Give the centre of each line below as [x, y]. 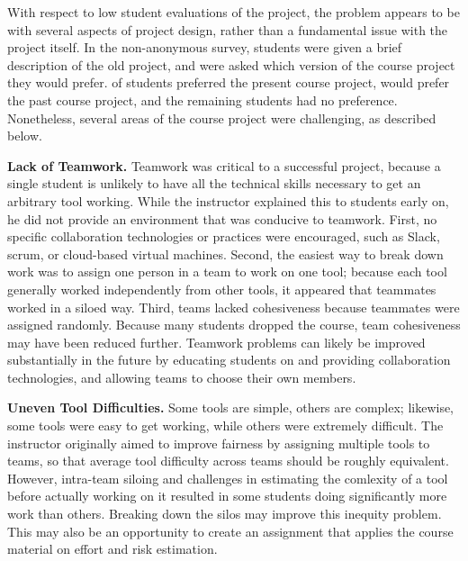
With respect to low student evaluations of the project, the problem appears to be [234, 12]
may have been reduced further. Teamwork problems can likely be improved [216, 342]
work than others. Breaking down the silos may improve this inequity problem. [225, 514]
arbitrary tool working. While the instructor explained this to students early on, [228, 200]
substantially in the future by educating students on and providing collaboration [229, 360]
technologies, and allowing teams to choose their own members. [182, 377]
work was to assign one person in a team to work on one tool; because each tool [227, 271]
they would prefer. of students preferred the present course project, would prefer [229, 82]
